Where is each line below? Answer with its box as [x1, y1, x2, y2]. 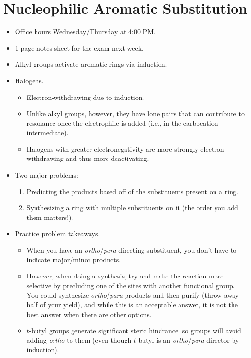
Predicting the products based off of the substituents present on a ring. [26, 186, 238, 196]
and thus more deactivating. [66, 153, 149, 163]
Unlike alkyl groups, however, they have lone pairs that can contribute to [26, 108, 245, 119]
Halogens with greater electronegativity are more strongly [26, 143, 198, 154]
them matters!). [26, 212, 73, 222]
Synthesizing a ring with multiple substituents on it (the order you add [26, 202, 238, 213]
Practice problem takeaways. [15, 228, 100, 239]
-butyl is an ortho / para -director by [136, 335, 239, 345]
